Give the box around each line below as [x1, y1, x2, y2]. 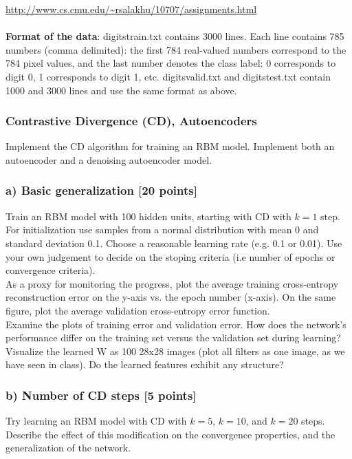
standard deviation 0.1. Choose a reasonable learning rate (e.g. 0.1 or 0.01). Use [5, 235, 342, 250]
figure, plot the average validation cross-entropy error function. [5, 303, 270, 317]
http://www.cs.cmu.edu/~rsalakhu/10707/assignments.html [5, 2, 257, 16]
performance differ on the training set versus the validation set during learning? [5, 330, 341, 345]
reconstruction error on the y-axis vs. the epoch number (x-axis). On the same [5, 290, 336, 304]
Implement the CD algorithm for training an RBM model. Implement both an [5, 139, 335, 153]
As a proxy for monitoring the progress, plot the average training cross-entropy [5, 276, 339, 290]
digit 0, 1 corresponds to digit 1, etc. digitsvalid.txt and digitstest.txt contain [5, 69, 331, 83]
